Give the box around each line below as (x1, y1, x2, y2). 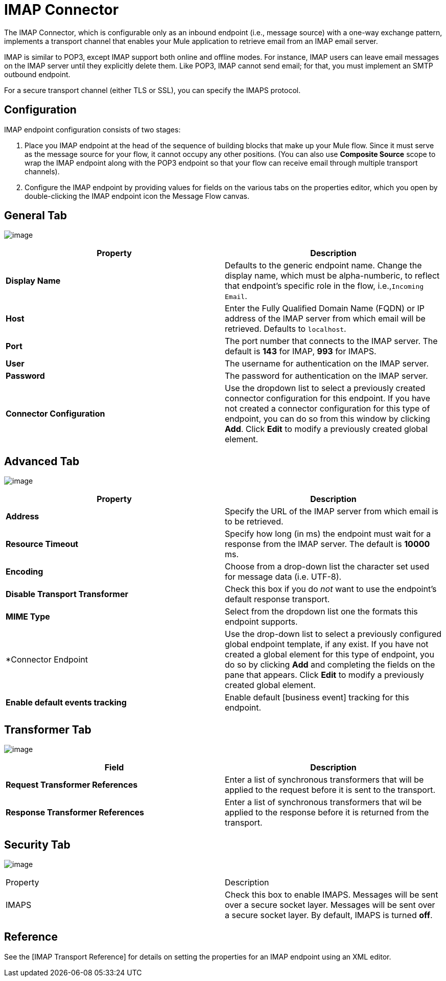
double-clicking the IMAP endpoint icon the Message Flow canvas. (25, 191, 249, 200)
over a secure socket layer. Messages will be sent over (225, 899, 435, 910)
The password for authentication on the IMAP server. (225, 371, 428, 381)
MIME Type (6, 611, 50, 622)
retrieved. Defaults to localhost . (225, 324, 346, 334)
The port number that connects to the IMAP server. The (225, 336, 438, 347)
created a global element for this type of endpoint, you (225, 649, 434, 660)
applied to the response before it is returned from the (225, 807, 429, 818)
